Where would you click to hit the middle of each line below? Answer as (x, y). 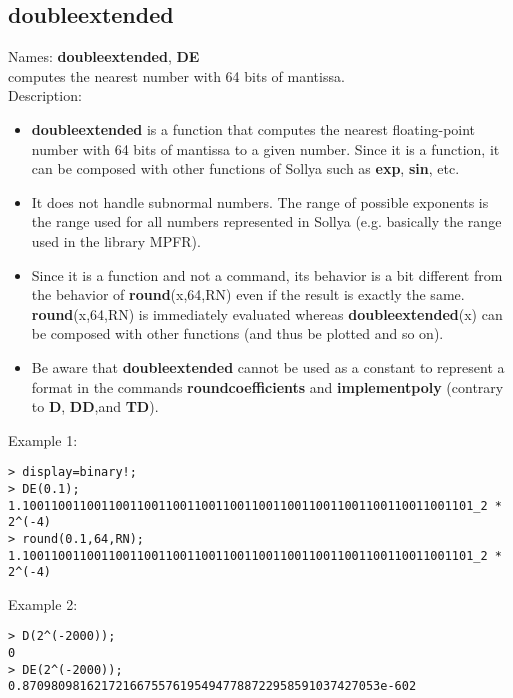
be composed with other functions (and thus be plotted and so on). (237, 333)
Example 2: (43, 603)
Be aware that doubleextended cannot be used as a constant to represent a (268, 366)
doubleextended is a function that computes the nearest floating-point (253, 128)
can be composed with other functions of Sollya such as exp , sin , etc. (245, 168)
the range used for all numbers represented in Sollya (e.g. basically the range (266, 221)
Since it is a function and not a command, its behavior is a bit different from (267, 274)
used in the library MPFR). (116, 240)
